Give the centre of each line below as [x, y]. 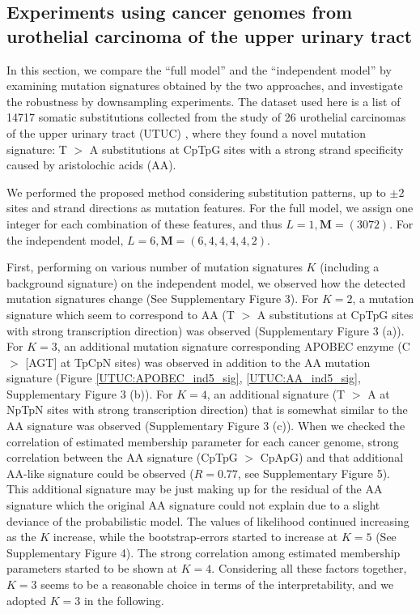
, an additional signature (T [276, 393]
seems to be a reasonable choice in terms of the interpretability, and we [217, 584]
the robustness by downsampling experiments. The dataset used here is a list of [204, 101]
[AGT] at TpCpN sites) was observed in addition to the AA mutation [198, 362]
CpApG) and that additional [332, 457]
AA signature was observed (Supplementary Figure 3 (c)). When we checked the [206, 426]
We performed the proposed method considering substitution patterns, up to [196, 192]
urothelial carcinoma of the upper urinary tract [210, 35]
